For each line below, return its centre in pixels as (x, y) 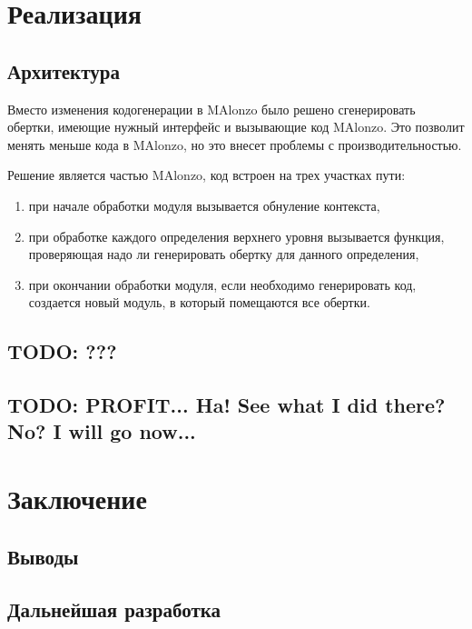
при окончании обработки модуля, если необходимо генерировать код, (222, 284)
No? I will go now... (102, 431)
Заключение (77, 499)
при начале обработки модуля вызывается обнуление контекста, (204, 205)
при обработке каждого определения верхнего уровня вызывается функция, (236, 236)
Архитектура (64, 70)
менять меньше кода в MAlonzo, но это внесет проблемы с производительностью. (235, 144)
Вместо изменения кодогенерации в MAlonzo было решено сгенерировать (211, 109)
